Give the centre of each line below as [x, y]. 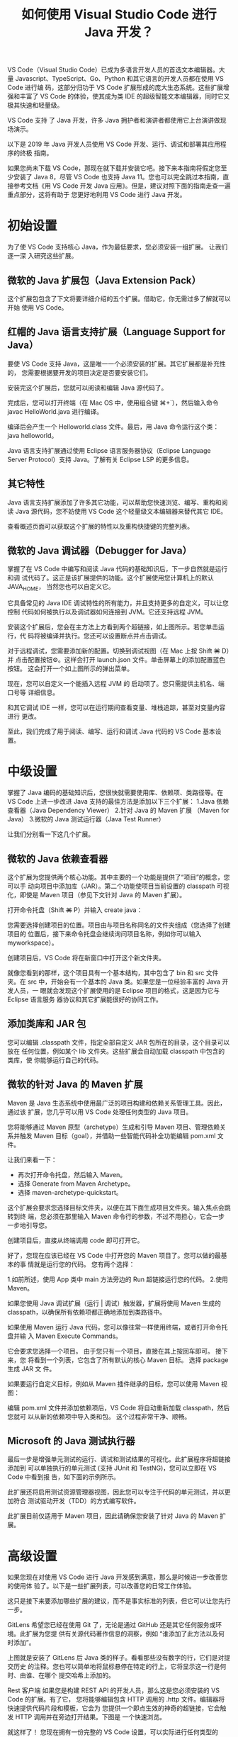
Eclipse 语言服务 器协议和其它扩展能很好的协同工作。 [85, 999]
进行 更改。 [24, 716]
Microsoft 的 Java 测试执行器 [71, 1440]
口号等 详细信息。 [33, 692]
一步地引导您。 [29, 1225]
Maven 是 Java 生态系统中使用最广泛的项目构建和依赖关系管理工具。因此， [117, 1103]
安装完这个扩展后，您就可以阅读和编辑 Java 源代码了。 [87, 388]
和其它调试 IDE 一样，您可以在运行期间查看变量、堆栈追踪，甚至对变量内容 [117, 708]
